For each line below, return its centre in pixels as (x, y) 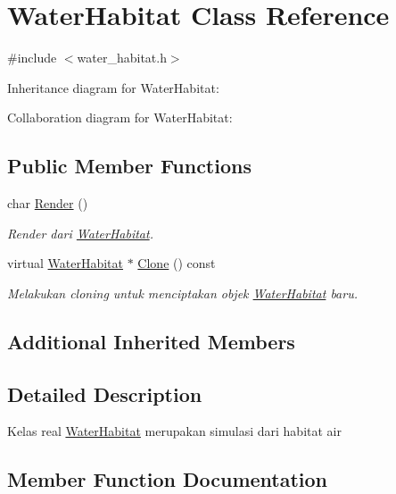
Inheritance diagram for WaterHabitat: (113, 87)
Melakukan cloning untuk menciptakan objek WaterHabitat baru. (182, 293)
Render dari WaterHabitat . (80, 233)
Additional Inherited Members (151, 341)
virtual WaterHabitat (66, 263)
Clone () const (177, 263)
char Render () (48, 203)
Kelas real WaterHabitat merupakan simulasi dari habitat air (174, 431)
